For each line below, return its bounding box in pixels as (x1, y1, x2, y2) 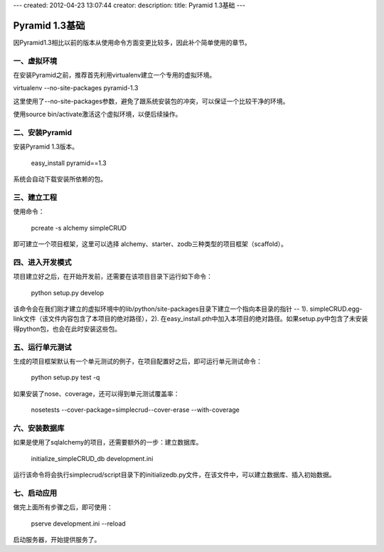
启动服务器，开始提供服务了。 (13, 535, 101, 543)
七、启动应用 (13, 488, 58, 498)
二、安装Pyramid (13, 127, 73, 137)
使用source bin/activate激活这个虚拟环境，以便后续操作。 (13, 110, 182, 119)
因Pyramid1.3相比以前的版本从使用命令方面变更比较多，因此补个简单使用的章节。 (13, 38, 252, 46)
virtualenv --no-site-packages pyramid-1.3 (13, 84, 139, 92)
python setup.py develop (31, 288, 105, 297)
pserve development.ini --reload (31, 519, 126, 528)
